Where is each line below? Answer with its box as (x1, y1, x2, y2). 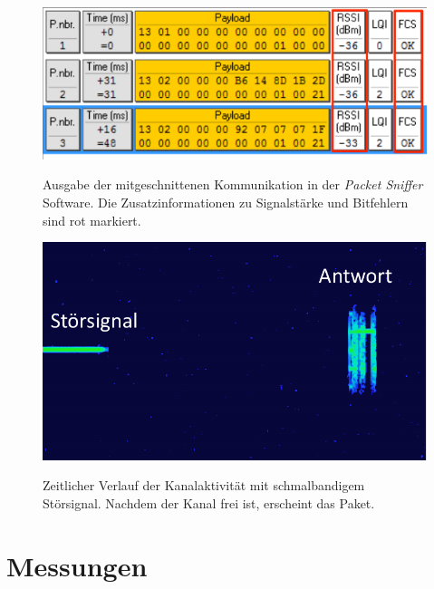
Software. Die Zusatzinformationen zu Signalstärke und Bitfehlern (43, 193, 409, 211)
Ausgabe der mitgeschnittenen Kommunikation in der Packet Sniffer (43, 175, 423, 194)
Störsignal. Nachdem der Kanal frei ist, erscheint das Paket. (43, 493, 375, 512)
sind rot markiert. (43, 210, 141, 229)
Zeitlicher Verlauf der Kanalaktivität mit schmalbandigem (43, 476, 365, 495)
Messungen (6, 546, 148, 584)
